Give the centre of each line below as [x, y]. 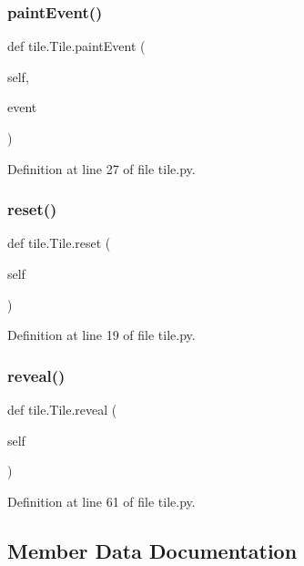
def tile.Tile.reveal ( [62, 409]
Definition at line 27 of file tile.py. [101, 168]
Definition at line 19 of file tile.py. [101, 335]
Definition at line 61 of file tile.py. [101, 501]
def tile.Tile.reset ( [59, 243]
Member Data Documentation [152, 550]
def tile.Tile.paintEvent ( [76, 46]
